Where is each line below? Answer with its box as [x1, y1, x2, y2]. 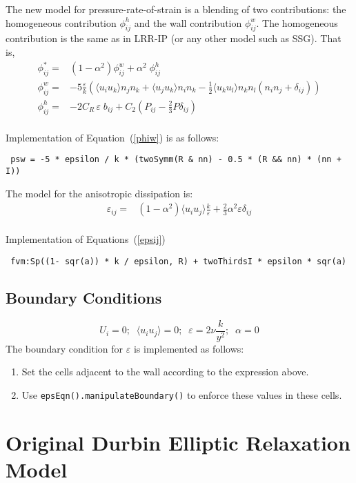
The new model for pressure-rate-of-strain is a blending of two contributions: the [6, 2, 346, 16]
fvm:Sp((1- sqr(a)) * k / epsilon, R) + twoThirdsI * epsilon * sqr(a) [10, 256, 346, 266]
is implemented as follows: [133, 341, 244, 355]
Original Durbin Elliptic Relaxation [6, 428, 350, 456]
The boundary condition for [6, 341, 123, 355]
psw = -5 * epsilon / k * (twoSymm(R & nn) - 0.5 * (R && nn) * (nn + [10, 155, 342, 165]
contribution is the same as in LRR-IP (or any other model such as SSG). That [6, 31, 342, 46]
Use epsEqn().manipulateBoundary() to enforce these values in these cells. [21, 387, 342, 402]
